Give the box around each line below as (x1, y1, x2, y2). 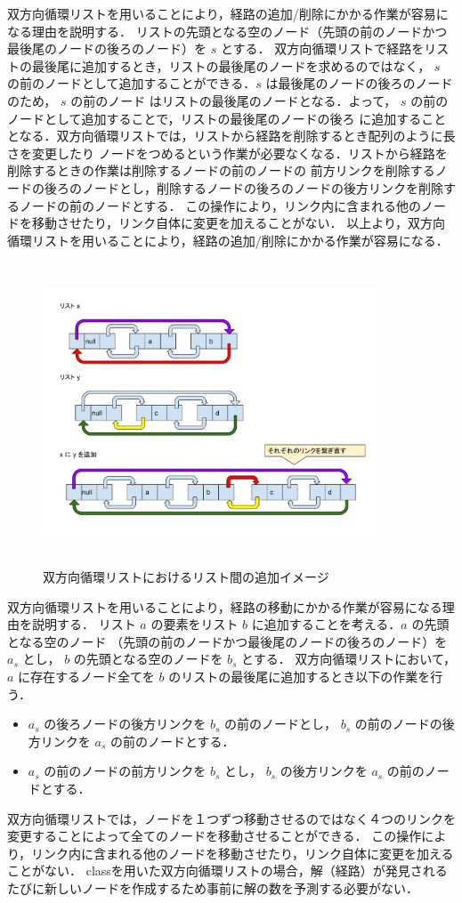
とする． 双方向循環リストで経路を (220, 39, 425, 58)
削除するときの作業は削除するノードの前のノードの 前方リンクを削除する (7, 161, 435, 180)
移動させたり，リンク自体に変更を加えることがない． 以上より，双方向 (31, 214, 445, 232)
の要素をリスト (150, 615, 239, 633)
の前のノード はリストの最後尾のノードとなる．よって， (70, 91, 397, 109)
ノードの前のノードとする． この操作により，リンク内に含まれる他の (19, 196, 421, 214)
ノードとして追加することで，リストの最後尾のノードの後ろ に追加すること (7, 109, 447, 127)
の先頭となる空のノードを (73, 649, 223, 668)
